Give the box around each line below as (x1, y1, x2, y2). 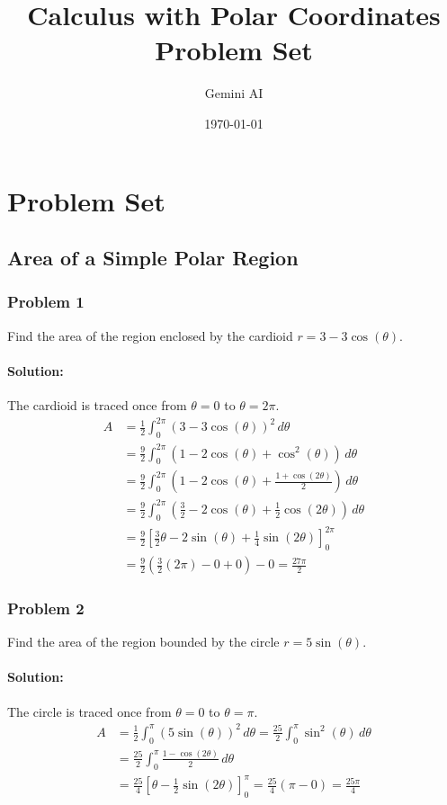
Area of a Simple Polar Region (7, 244, 299, 272)
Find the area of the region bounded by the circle (7, 632, 280, 651)
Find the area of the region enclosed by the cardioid (7, 326, 293, 344)
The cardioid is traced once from (7, 396, 187, 415)
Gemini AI (204, 84, 264, 103)
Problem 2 (7, 596, 85, 619)
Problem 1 (7, 291, 85, 313)
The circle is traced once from (7, 702, 172, 720)
